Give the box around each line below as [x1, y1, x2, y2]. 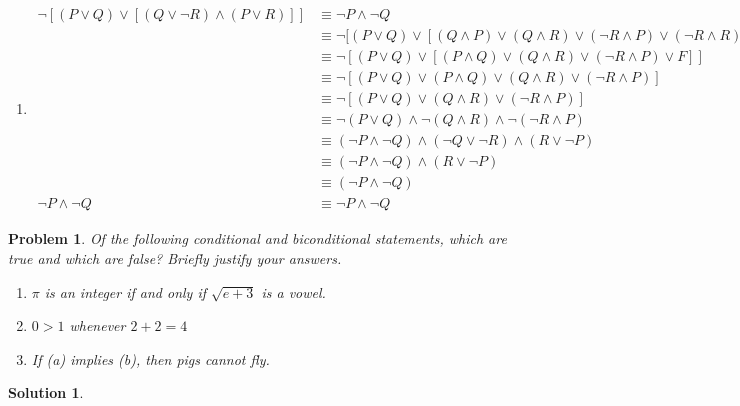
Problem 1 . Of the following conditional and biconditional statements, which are [8, 228, 507, 249]
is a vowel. [261, 281, 326, 302]
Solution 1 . [8, 382, 84, 403]
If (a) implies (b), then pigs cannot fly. [31, 348, 270, 369]
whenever [69, 315, 126, 336]
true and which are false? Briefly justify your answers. [8, 247, 342, 268]
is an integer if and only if [44, 281, 207, 302]
